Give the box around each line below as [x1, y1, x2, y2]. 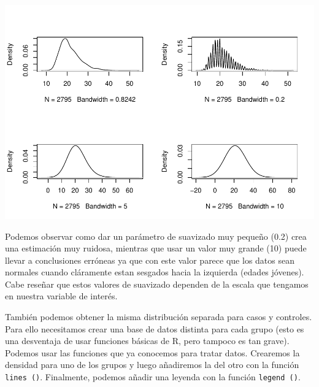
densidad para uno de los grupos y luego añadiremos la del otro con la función [5, 358, 299, 371]
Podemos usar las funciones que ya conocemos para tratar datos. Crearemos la [5, 346, 300, 359]
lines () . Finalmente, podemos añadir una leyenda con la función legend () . [5, 370, 301, 383]
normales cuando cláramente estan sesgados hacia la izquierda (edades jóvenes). [5, 266, 304, 278]
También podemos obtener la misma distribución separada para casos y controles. [5, 310, 312, 323]
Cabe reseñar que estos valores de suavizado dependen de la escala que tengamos [5, 277, 309, 290]
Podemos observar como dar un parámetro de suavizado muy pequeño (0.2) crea [5, 229, 307, 242]
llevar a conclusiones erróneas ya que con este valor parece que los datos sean [5, 253, 294, 266]
